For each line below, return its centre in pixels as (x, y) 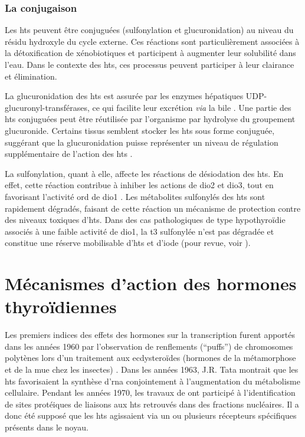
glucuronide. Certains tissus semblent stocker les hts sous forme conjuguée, (140, 130)
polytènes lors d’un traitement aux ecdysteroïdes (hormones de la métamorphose (150, 358)
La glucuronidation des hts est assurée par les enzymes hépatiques (124, 96)
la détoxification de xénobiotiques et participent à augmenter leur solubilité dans (150, 53)
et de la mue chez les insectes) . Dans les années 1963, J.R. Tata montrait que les (152, 369)
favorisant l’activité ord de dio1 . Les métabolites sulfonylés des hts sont (135, 196)
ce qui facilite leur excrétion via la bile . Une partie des (192, 107)
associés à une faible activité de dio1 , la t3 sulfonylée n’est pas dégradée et (140, 231)
